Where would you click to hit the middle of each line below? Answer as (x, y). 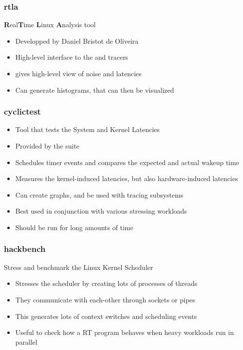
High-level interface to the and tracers (72, 57)
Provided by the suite (47, 146)
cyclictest (23, 111)
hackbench (25, 249)
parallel (26, 342)
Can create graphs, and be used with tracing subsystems (99, 194)
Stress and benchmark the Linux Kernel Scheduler (79, 267)
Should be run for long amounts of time (74, 227)
